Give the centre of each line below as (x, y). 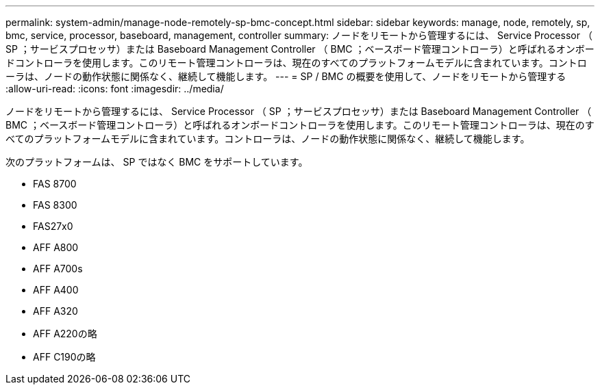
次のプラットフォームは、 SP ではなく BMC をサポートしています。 (157, 162)
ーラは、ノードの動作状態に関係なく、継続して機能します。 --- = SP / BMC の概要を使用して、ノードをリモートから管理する (286, 76)
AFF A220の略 (65, 334)
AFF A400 (56, 290)
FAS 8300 (55, 205)
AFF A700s (58, 269)
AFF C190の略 (64, 357)
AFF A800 (56, 247)
